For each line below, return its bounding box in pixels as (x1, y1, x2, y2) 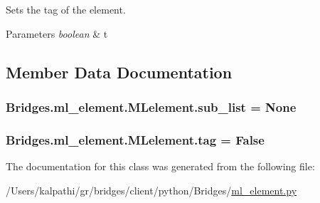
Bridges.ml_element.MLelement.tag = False (6, 130, 265, 148)
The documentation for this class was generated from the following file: (6, 159, 315, 174)
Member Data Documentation (6, 61, 233, 83)
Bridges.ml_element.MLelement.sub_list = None (6, 98, 297, 115)
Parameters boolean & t (6, 26, 108, 41)
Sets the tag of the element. (6, 2, 126, 16)
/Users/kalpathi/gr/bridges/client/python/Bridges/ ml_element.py (6, 182, 297, 197)
